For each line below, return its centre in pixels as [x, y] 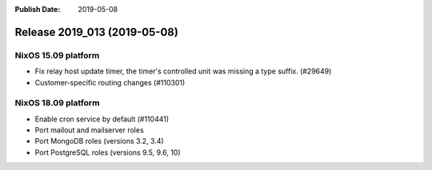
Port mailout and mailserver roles [89, 130]
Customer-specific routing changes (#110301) [110, 82]
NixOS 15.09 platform [57, 55]
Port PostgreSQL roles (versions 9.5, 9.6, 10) [108, 152]
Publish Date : [38, 9]
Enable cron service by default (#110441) [102, 119]
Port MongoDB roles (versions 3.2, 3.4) [99, 141]
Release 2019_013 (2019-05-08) [97, 32]
